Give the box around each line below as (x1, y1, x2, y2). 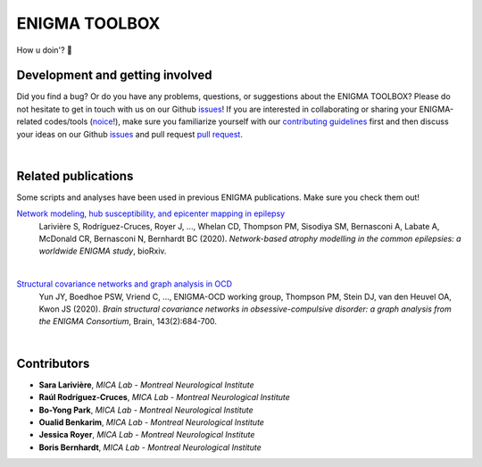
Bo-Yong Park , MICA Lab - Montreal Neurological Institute (38, 404, 253, 415)
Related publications (16, 168, 134, 183)
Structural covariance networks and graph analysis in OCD (16, 279, 232, 289)
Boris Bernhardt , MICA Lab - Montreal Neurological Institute (38, 442, 262, 453)
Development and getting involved (16, 68, 213, 83)
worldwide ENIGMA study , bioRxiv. (38, 246, 167, 256)
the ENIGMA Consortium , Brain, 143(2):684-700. (38, 316, 218, 327)
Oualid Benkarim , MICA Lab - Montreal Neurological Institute (38, 416, 265, 428)
